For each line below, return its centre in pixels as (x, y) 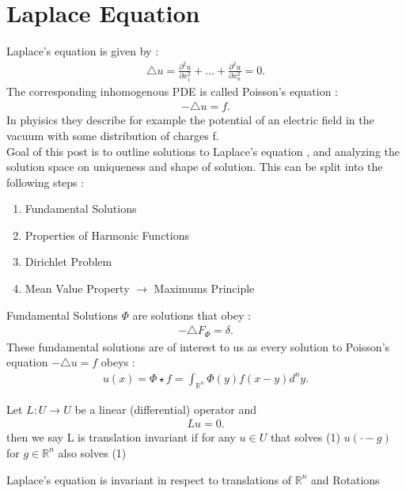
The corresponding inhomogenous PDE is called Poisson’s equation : (173, 91)
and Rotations (345, 479)
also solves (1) (92, 452)
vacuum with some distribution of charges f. (113, 135)
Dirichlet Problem (68, 262)
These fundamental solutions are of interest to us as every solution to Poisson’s (198, 346)
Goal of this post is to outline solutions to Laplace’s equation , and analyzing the (203, 151)
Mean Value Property (77, 288)
